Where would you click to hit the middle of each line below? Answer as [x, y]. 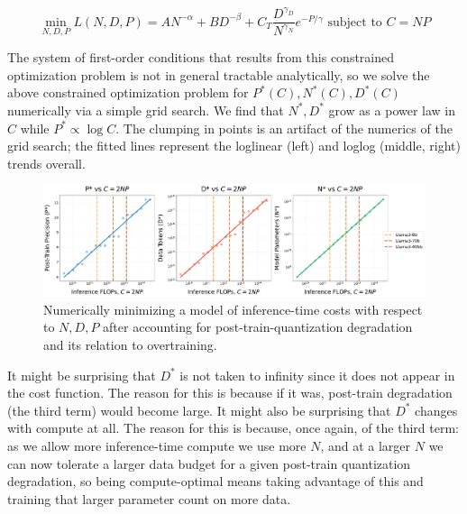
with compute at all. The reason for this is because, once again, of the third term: [233, 428]
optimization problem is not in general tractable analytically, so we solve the [219, 74]
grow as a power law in [392, 110]
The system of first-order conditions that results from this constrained [201, 57]
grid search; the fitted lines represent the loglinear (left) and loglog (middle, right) [234, 146]
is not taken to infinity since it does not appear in [317, 375]
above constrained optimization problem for [128, 92]
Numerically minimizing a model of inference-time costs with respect [233, 309]
